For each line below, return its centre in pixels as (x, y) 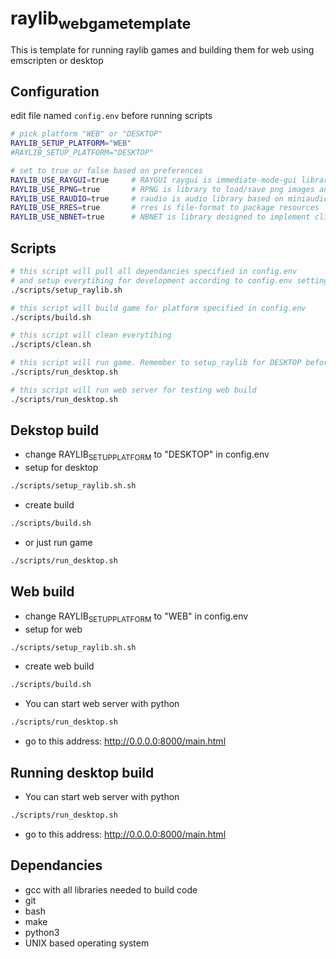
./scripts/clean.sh (51, 345)
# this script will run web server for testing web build (133, 390)
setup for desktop (61, 468)
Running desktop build (82, 772)
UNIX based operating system (87, 943)
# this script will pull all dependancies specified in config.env (154, 272)
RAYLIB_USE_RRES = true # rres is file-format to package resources (165, 208)
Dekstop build (55, 430)
